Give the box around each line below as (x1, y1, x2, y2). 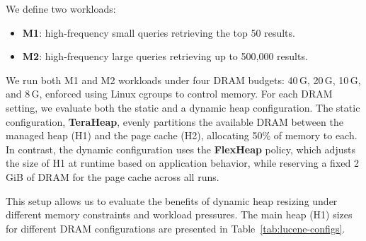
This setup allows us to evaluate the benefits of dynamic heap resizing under (6, 193, 338, 208)
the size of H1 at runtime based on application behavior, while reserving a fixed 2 (6, 155, 359, 170)
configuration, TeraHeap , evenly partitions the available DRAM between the (6, 114, 343, 129)
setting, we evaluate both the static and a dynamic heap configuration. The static (6, 100, 360, 114)
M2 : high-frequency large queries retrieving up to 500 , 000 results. (22, 49, 308, 64)
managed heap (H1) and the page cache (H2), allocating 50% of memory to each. (6, 128, 358, 143)
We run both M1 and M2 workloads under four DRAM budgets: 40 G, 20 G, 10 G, (6, 72, 361, 87)
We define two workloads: (6, 1, 116, 16)
